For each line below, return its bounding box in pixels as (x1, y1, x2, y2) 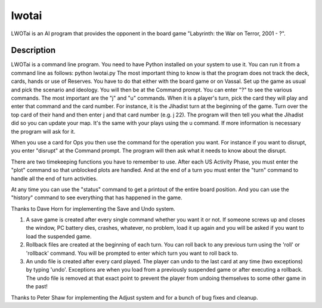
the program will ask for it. (11, 128, 76, 135)
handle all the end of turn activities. (11, 175, 98, 182)
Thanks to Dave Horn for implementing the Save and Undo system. (11, 205, 175, 212)
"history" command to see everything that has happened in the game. (11, 194, 183, 201)
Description (11, 45, 56, 56)
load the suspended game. (26, 233, 92, 240)
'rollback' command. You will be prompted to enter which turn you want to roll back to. (26, 250, 239, 257)
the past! (26, 283, 48, 290)
